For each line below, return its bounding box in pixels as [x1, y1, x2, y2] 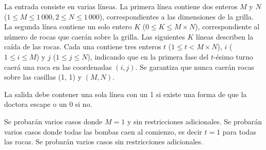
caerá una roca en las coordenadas [4, 61, 112, 72]
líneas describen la [196, 31, 254, 42]
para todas [222, 126, 256, 137]
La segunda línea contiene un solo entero [4, 21, 132, 32]
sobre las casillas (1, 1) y [4, 71, 82, 82]
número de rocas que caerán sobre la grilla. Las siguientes [4, 31, 185, 42]
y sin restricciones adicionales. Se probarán [127, 116, 262, 126]
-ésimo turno [213, 51, 253, 62]
